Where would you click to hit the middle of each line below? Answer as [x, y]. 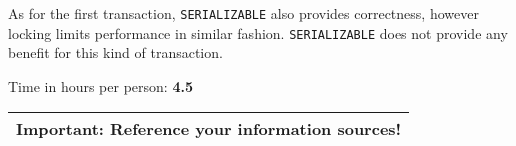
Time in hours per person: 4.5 [100, 85]
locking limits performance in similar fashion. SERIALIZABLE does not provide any [258, 32]
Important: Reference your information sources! [209, 129]
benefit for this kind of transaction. [115, 52]
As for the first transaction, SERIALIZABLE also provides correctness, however [243, 12]
